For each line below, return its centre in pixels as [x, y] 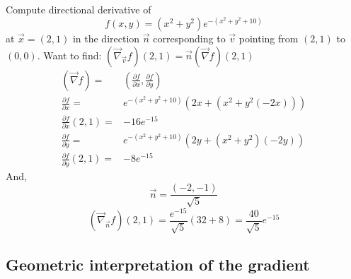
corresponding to [189, 38]
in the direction [106, 38]
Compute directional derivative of [79, 9]
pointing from [269, 38]
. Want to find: [69, 55]
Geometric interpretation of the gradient [158, 264]
